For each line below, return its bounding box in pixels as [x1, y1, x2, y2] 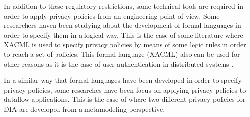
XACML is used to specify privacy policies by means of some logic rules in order [4, 39, 246, 49]
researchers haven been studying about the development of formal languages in [4, 20, 241, 30]
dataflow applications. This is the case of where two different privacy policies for [4, 94, 246, 104]
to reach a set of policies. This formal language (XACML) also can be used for [4, 48, 240, 59]
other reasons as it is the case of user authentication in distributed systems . [4, 58, 234, 69]
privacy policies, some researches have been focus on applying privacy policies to [4, 84, 246, 94]
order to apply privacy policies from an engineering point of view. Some [4, 10, 220, 21]
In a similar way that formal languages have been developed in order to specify [4, 75, 242, 85]
